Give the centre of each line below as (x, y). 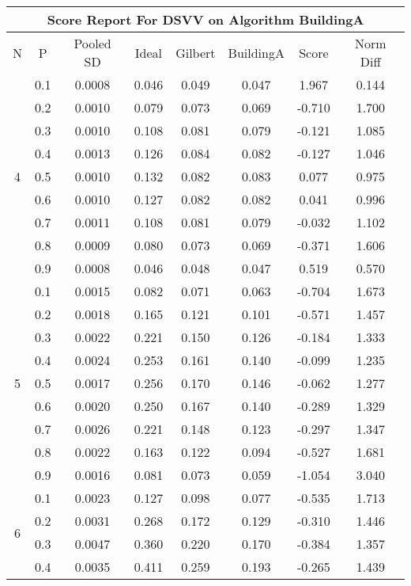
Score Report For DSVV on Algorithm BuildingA (205, 19)
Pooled (92, 43)
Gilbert (196, 52)
